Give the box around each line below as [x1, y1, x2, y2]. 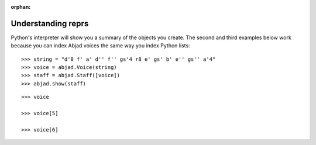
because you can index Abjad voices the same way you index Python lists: [11, 42, 190, 49]
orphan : [11, 4, 31, 10]
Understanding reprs [11, 18, 89, 29]
